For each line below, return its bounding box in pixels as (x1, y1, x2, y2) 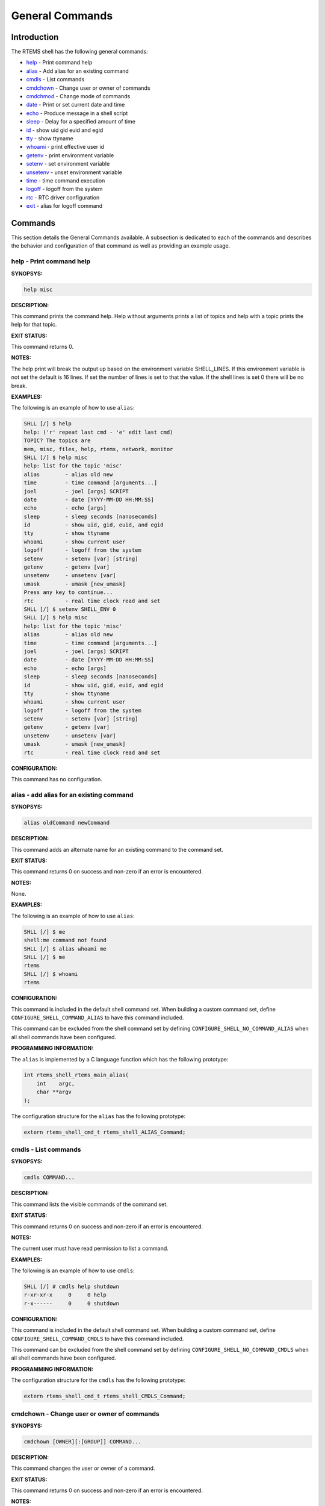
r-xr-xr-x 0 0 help (23, 1292, 107, 1298)
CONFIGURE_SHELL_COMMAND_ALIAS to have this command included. (11, 1014, 184, 1021)
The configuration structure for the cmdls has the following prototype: (11, 1376, 186, 1384)
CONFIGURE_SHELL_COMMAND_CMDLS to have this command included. (11, 1335, 184, 1342)
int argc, (36, 1080, 75, 1087)
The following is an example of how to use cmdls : (11, 1267, 135, 1274)
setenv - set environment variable (26, 160, 110, 167)
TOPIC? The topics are (23, 437, 91, 444)
